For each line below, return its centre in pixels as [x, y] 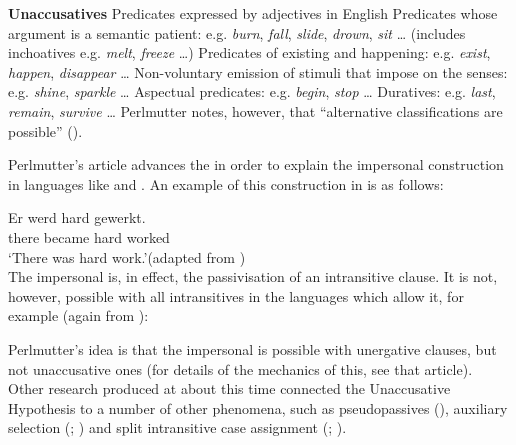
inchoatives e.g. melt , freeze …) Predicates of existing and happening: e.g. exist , [249, 52]
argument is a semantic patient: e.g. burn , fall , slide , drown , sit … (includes [237, 32]
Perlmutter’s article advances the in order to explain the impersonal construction [256, 164]
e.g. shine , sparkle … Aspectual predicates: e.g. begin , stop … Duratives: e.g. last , [252, 91]
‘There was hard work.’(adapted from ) [127, 256]
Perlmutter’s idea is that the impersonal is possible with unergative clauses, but [252, 348]
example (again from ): [78, 315]
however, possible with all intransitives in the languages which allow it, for [236, 295]
